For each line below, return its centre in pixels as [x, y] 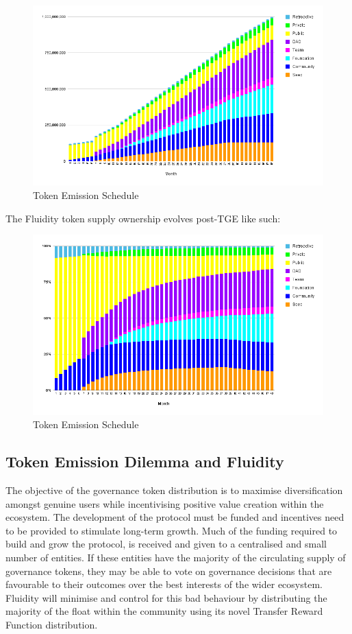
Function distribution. [52, 625]
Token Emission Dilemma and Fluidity [145, 461]
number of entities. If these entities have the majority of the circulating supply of [176, 557]
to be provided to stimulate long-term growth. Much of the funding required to [172, 530]
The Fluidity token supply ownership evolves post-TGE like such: [143, 218]
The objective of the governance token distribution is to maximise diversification [174, 490]
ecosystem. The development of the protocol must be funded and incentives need [175, 517]
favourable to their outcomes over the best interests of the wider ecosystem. [164, 584]
